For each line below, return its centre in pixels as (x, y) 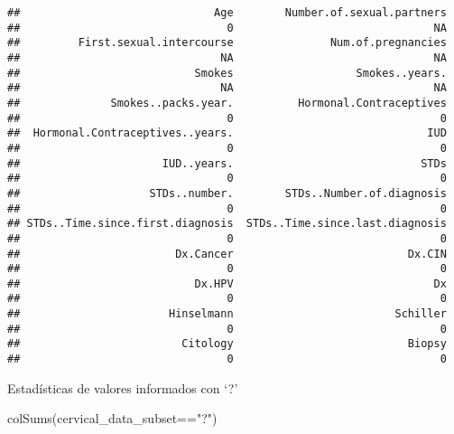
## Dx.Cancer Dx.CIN (227, 254)
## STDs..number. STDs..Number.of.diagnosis (227, 193)
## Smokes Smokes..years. (227, 73)
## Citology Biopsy (227, 344)
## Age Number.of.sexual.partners (227, 13)
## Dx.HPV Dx (227, 283)
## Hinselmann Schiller (227, 314)
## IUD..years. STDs (227, 163)
